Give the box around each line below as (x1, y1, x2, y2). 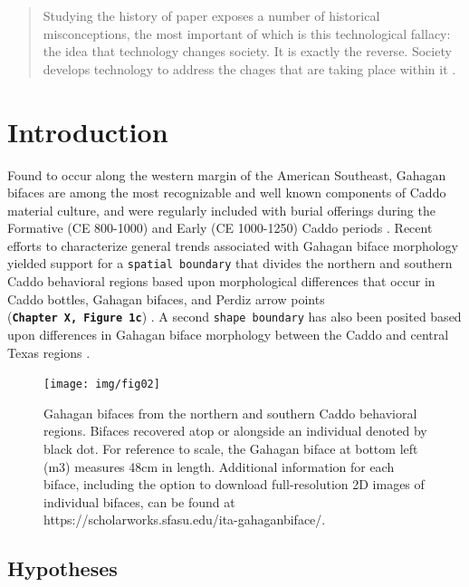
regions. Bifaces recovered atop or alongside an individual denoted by (43, 421, 427, 440)
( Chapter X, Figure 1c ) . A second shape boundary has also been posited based (7, 307, 462, 326)
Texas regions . (7, 342, 91, 361)
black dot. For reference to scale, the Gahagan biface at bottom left (43, 439, 418, 457)
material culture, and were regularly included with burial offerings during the (7, 200, 435, 219)
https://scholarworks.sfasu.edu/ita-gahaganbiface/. (43, 510, 326, 529)
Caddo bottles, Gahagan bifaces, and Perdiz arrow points (7, 289, 325, 308)
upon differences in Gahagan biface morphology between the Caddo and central (7, 324, 449, 343)
